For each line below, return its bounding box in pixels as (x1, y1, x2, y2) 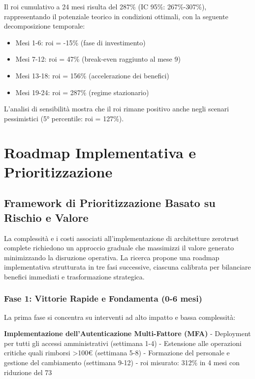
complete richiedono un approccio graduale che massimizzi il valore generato (4, 242, 234, 253)
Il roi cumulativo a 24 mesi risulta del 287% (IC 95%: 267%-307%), (4, 1, 207, 11)
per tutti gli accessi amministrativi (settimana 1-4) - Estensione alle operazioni (4, 338, 242, 348)
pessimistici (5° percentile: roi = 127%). (4, 113, 124, 123)
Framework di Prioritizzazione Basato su (4, 195, 216, 210)
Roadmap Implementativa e (4, 142, 196, 162)
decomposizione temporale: (4, 21, 85, 31)
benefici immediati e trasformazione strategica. (4, 271, 145, 281)
